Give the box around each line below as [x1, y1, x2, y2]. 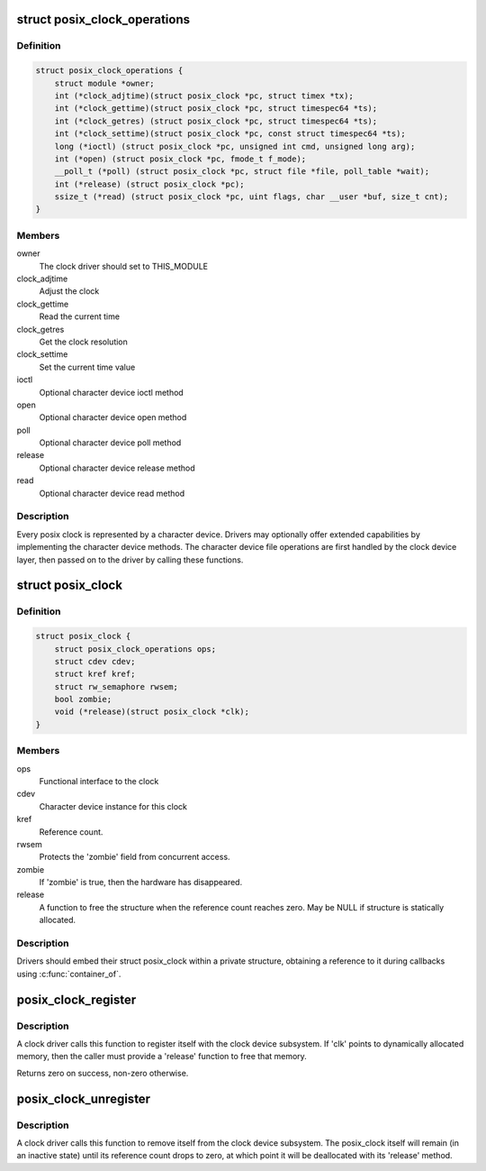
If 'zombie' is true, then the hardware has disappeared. [39, 877, 243, 888]
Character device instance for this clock [39, 800, 188, 811]
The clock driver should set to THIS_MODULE [39, 261, 209, 271]
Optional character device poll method [39, 437, 182, 448]
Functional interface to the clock [39, 775, 159, 786]
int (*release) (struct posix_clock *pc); [54, 178, 245, 189]
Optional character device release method [39, 462, 195, 473]
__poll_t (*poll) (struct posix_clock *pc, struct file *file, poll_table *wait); [54, 167, 430, 177]
